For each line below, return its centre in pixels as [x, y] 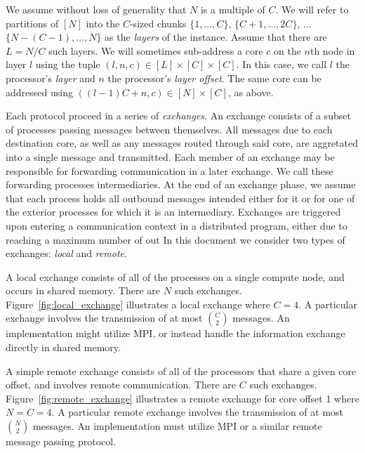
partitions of [32, 23]
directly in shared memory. [63, 347]
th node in [332, 50]
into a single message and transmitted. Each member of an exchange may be [170, 156]
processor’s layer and [51, 78]
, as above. [251, 92]
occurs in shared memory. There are [83, 290]
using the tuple [68, 64]
